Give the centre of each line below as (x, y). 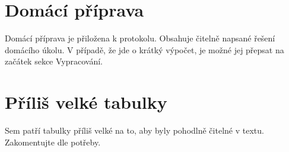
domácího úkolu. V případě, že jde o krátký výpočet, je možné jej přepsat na (144, 49)
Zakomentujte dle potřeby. (53, 142)
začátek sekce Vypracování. (54, 61)
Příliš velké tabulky (86, 102)
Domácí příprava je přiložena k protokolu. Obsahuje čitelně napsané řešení (140, 38)
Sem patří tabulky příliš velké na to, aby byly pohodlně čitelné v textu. (134, 130)
